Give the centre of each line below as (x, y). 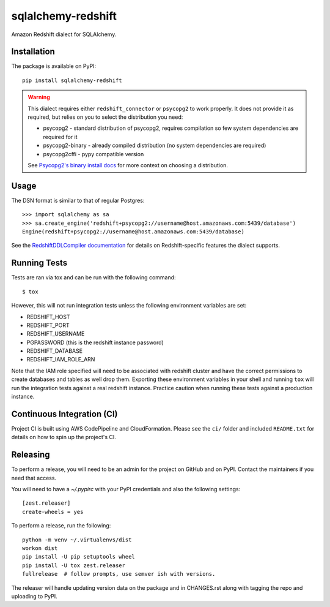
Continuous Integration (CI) (64, 414)
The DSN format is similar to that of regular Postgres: (78, 200)
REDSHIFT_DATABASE (54, 351)
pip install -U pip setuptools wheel (79, 557)
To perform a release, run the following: (61, 526)
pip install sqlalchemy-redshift (72, 80)
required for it (60, 137)
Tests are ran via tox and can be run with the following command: (94, 277)
